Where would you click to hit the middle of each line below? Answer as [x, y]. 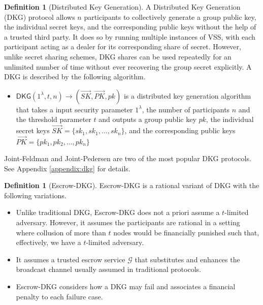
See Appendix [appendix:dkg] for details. [67, 168]
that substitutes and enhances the [187, 259]
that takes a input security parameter [74, 109]
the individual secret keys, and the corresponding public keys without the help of [130, 27]
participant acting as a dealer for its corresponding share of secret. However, [123, 47]
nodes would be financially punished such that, [186, 232]
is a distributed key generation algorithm [187, 95]
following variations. [35, 195]
